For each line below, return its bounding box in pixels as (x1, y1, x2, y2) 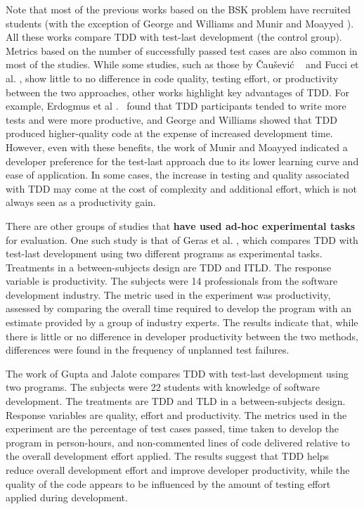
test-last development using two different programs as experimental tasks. (6, 246, 323, 261)
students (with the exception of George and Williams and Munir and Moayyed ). (6, 15, 354, 30)
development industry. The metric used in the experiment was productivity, (6, 287, 331, 302)
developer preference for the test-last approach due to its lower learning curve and (6, 153, 359, 168)
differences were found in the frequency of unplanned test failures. (6, 342, 290, 357)
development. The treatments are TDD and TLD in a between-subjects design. (6, 394, 346, 408)
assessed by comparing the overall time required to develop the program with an (6, 301, 352, 316)
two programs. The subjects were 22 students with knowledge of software (6, 380, 320, 394)
